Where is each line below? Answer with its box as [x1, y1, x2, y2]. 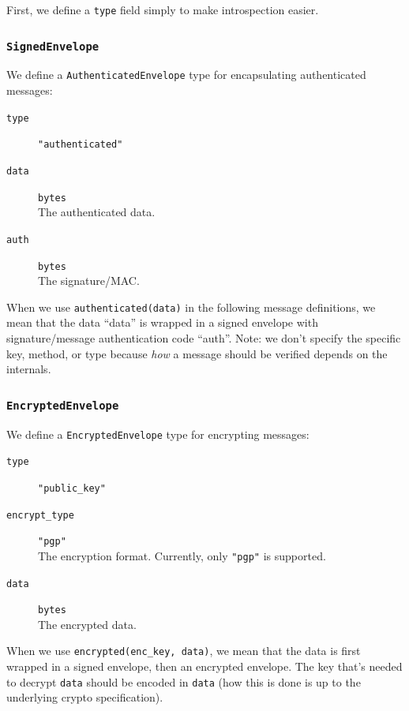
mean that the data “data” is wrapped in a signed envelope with [6, 314, 318, 331]
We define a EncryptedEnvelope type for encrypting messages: [6, 425, 310, 442]
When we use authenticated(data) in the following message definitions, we [6, 298, 376, 315]
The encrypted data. [38, 616, 137, 632]
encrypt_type [6, 509, 74, 521]
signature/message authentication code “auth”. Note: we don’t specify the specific [6, 330, 401, 346]
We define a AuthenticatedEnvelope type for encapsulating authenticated [6, 66, 366, 83]
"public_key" [38, 482, 106, 494]
